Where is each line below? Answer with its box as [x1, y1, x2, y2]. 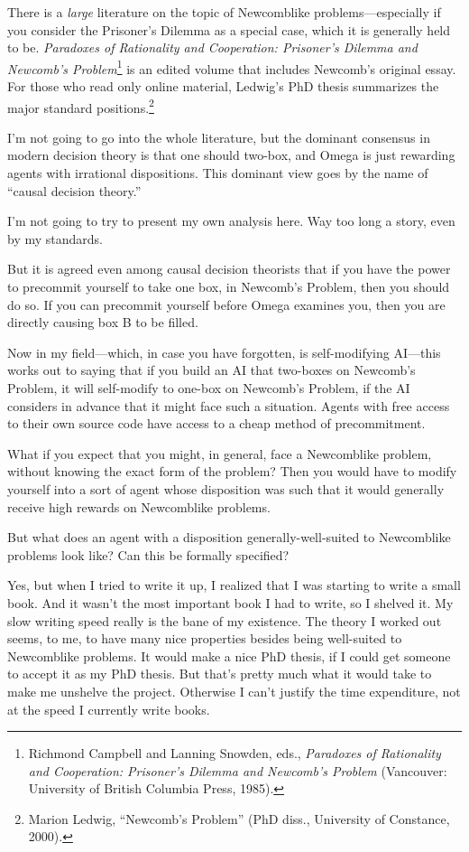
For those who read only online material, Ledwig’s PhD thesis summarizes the [7, 77, 439, 96]
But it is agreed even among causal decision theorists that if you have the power [7, 259, 451, 278]
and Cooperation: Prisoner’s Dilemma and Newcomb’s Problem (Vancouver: [28, 761, 447, 780]
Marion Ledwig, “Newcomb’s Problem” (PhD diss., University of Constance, [28, 809, 450, 828]
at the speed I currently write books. [7, 699, 210, 718]
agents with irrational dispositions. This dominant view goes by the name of [7, 164, 428, 183]
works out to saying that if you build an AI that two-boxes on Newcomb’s [7, 360, 416, 379]
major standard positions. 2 [7, 95, 154, 117]
